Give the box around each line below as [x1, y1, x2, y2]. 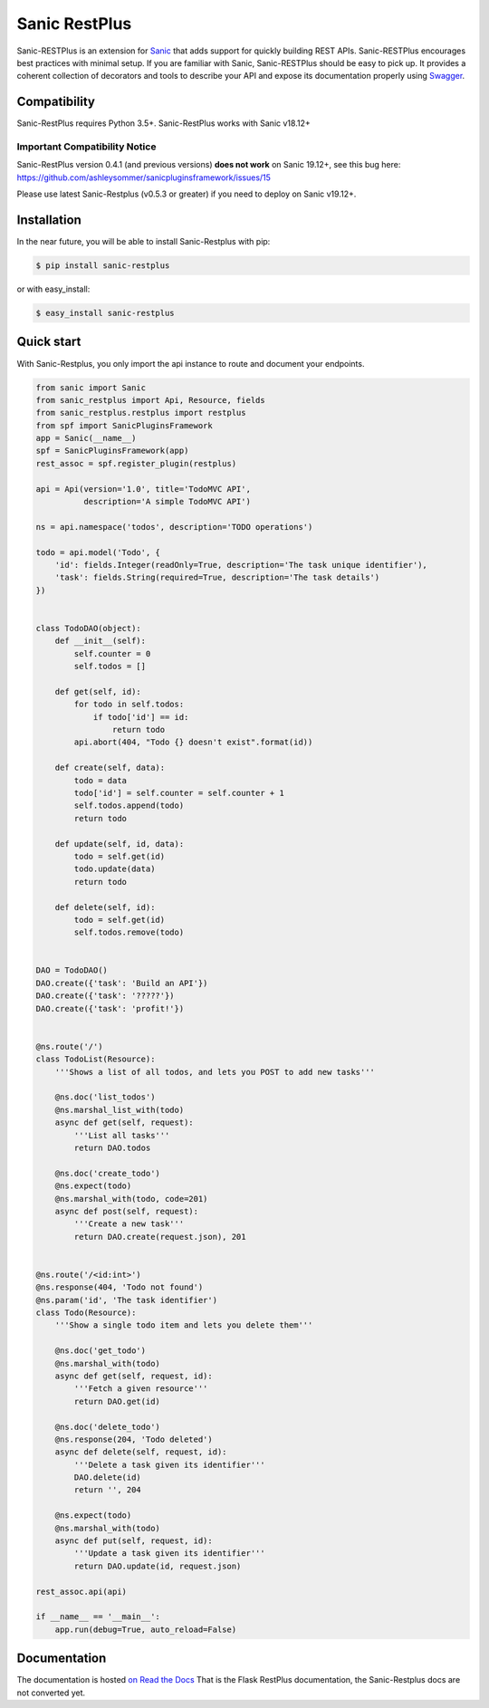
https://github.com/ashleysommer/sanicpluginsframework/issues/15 [16, 172, 272, 183]
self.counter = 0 [73, 648, 151, 658]
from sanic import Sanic [35, 382, 147, 393]
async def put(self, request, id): [54, 1536, 213, 1546]
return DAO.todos [73, 1142, 151, 1153]
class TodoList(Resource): [35, 1054, 156, 1064]
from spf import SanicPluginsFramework [35, 420, 213, 430]
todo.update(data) [73, 864, 156, 874]
